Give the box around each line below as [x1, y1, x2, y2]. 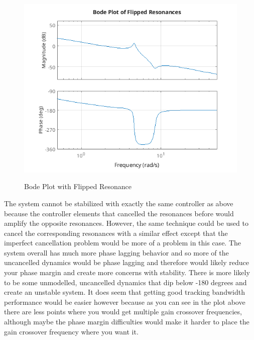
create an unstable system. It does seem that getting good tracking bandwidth [4, 287, 245, 297]
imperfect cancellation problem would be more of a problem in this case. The [4, 237, 241, 248]
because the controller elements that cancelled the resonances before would [4, 208, 234, 218]
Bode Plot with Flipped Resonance [24, 181, 132, 192]
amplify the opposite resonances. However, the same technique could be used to [4, 218, 248, 228]
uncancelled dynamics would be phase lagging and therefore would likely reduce [4, 257, 249, 268]
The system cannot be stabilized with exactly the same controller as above [4, 198, 233, 208]
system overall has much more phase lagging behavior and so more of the [4, 247, 229, 258]
